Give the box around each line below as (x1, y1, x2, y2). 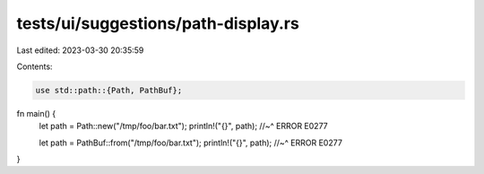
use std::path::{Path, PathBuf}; (35, 85, 183, 95)
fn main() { (16, 108, 56, 118)
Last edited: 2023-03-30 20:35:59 (16, 45, 144, 56)
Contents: (16, 61, 53, 72)
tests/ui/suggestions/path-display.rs (16, 13, 299, 33)
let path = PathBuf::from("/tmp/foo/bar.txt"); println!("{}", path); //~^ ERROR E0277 (39, 137, 342, 148)
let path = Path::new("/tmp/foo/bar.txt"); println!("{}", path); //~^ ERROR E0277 (39, 121, 328, 132)
